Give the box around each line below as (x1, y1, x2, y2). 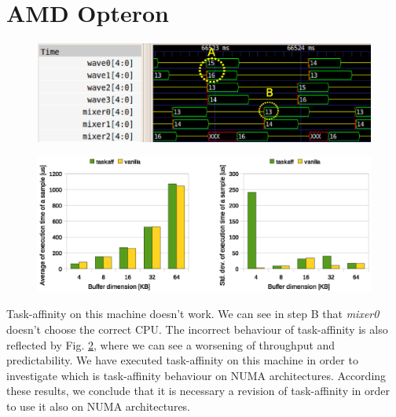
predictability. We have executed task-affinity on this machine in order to (6, 352, 358, 368)
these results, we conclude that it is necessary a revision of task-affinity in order (6, 382, 390, 399)
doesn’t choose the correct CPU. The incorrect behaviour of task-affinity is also (6, 321, 388, 338)
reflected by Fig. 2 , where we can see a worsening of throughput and (6, 336, 335, 353)
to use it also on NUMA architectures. (6, 398, 191, 414)
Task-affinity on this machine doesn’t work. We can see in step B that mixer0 (6, 305, 379, 322)
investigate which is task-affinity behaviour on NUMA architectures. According (6, 367, 387, 383)
